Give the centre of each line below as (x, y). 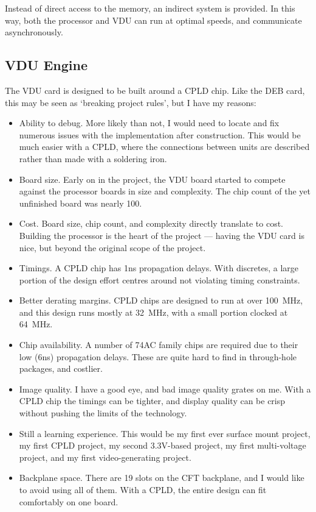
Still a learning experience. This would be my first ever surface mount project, (165, 433)
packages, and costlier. (61, 368)
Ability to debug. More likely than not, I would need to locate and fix (149, 123)
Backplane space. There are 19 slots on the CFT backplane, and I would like (162, 478)
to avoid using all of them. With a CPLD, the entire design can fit (143, 490)
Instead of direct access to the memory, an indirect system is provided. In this (150, 8)
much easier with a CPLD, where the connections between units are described (164, 147)
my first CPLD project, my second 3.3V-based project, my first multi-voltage (163, 445)
